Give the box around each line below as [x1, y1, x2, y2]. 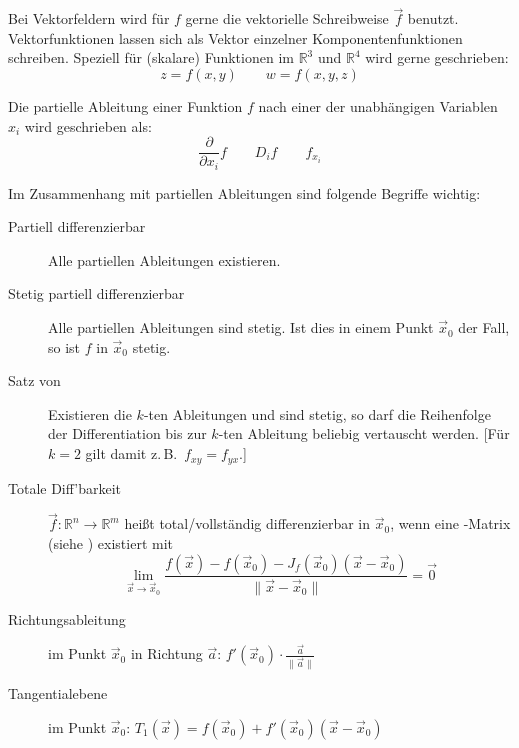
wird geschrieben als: [24, 115, 152, 136]
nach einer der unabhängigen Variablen [258, 96, 498, 116]
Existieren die [48, 403, 132, 424]
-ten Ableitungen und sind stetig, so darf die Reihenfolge [143, 403, 491, 424]
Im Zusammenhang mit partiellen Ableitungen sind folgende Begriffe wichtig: [8, 182, 481, 203]
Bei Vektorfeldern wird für [8, 8, 170, 29]
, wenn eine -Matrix [390, 513, 511, 534]
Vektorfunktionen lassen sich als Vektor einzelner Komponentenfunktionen [8, 27, 463, 48]
